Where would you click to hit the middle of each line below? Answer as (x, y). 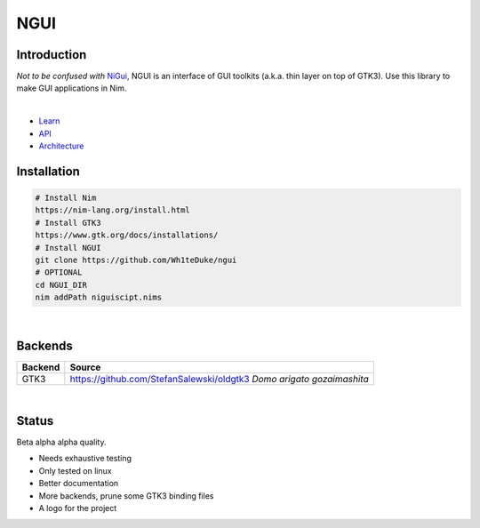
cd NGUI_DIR (61, 285)
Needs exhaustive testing (85, 459)
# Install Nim (66, 198)
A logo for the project (78, 508)
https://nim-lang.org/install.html (112, 210)
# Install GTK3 (68, 223)
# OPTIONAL (59, 272)
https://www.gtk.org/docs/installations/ (127, 235)
